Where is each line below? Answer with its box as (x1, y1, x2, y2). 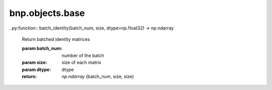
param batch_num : (22, 45, 62, 51)
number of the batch (61, 52, 104, 58)
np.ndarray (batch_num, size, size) (61, 73, 134, 79)
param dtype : (22, 66, 51, 72)
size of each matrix (61, 59, 102, 65)
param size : (22, 59, 47, 65)
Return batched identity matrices (22, 36, 90, 42)
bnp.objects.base (9, 7, 85, 18)
